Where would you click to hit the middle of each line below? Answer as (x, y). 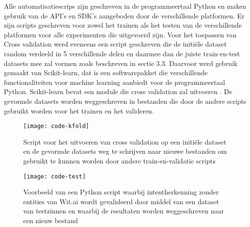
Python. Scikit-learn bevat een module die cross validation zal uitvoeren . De (118, 91)
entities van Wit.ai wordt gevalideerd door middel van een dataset (121, 201)
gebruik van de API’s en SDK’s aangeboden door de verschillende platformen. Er (124, 15)
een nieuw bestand (51, 220)
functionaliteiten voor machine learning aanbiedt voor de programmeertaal (115, 82)
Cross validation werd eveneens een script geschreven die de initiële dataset (115, 44)
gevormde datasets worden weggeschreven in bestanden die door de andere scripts (125, 101)
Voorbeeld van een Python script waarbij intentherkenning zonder (121, 192)
